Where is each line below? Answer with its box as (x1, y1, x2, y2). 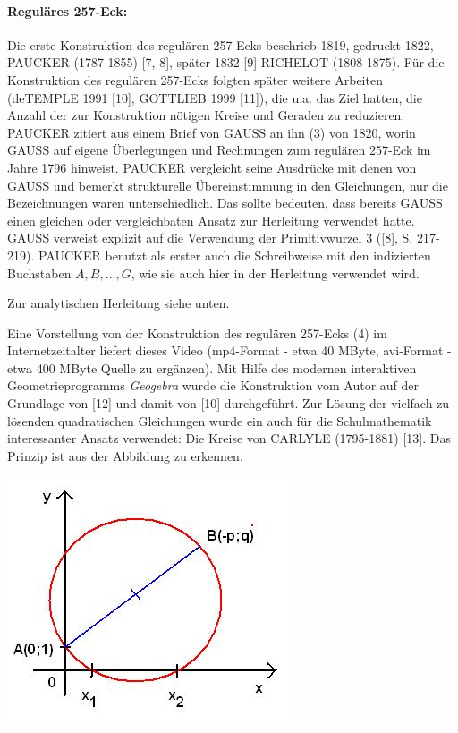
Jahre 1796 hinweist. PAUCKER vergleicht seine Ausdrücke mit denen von (7, 158, 417, 176)
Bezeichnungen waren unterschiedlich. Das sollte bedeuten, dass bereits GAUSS (7, 193, 443, 212)
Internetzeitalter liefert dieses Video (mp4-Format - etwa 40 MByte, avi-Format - (7, 341, 452, 360)
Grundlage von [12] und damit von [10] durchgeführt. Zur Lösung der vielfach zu (7, 394, 450, 413)
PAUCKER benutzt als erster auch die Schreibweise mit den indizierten (38, 245, 431, 264)
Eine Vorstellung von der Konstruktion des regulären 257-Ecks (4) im (7, 323, 387, 342)
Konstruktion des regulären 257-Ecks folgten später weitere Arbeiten (7, 70, 383, 89)
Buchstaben (7, 263, 72, 282)
